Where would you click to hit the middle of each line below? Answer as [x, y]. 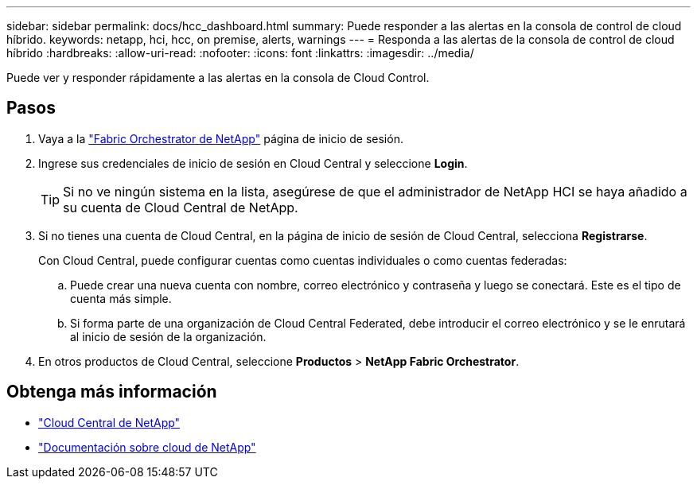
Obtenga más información [112, 392]
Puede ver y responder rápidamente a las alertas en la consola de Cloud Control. [218, 78]
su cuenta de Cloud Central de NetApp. [181, 207]
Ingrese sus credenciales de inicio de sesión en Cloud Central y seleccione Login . [253, 163]
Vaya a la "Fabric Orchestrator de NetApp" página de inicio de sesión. [221, 138]
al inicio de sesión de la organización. [168, 336]
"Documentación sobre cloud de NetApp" [147, 447]
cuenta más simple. [121, 298]
